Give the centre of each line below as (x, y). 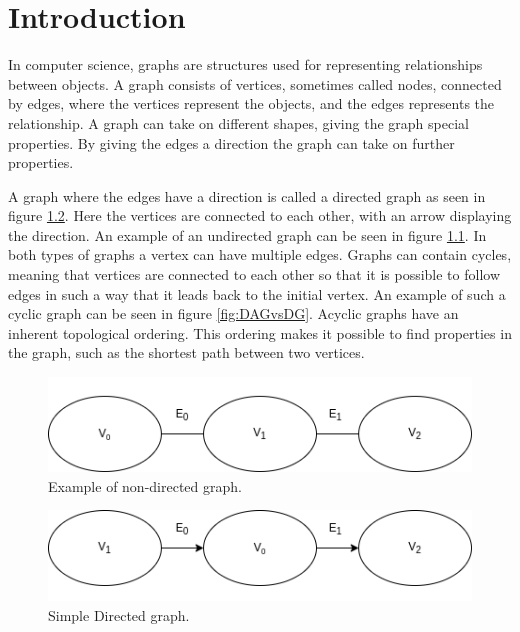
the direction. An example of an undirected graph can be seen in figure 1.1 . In (247, 234)
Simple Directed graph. (119, 614)
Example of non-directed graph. (145, 485)
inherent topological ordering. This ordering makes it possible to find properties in (260, 332)
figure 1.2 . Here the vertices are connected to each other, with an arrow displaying (260, 215)
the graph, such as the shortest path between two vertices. (186, 352)
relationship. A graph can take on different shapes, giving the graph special (238, 122)
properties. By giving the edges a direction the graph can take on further (231, 142)
